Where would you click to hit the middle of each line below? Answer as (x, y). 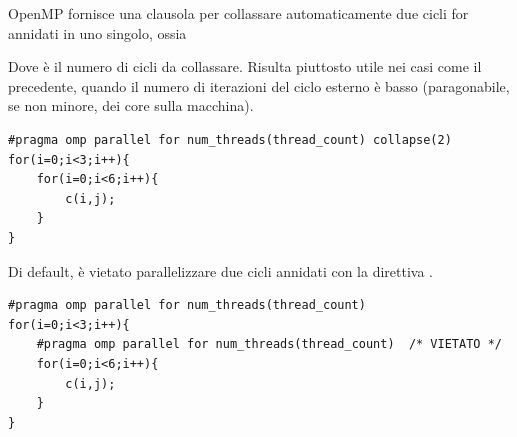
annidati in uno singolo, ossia (97, 32)
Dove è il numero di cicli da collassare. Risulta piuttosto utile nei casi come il (245, 66)
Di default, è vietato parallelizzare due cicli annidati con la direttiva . (220, 270)
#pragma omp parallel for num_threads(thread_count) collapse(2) (230, 139)
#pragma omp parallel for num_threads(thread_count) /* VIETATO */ (269, 344)
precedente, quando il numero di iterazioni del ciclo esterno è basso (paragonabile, (259, 85)
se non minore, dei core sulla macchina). (131, 105)
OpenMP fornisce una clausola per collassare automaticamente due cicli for (238, 13)
